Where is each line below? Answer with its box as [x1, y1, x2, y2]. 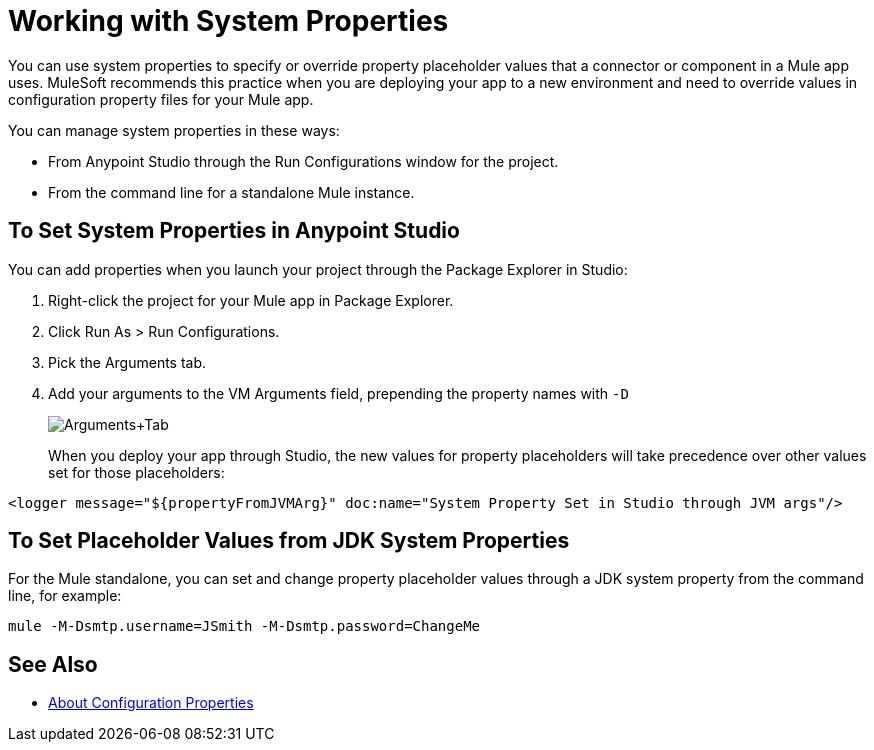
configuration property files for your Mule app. [8, 90, 314, 108]
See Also [8, 651, 98, 677]
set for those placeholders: [48, 463, 225, 481]
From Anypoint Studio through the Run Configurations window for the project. [48, 152, 559, 170]
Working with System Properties [8, 4, 449, 38]
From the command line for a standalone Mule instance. [48, 183, 415, 201]
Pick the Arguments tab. [48, 353, 207, 371]
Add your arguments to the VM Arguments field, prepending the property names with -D [48, 384, 629, 402]
